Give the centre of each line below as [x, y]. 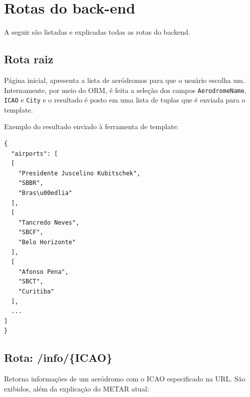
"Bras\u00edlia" [45, 193]
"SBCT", [31, 282]
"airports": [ [35, 154]
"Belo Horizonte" [47, 242]
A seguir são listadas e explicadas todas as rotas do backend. [97, 32]
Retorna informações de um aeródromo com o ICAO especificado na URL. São [125, 379]
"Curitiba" [36, 291]
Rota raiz [29, 59]
